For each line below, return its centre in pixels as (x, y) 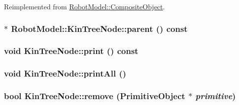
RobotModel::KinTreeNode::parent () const (99, 28)
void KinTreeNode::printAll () (65, 73)
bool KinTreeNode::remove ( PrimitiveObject (95, 96)
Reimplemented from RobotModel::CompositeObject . (85, 6)
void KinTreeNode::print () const (71, 51)
